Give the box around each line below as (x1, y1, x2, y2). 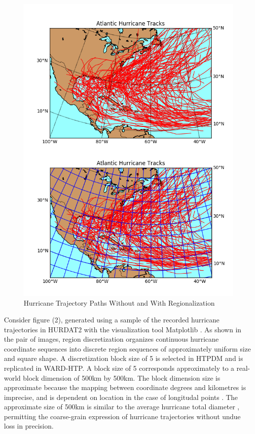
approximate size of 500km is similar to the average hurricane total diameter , (4, 401, 240, 412)
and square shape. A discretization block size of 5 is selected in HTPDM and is (4, 353, 243, 363)
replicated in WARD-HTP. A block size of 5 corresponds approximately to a (4, 362, 234, 373)
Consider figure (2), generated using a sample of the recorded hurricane (4, 314, 219, 324)
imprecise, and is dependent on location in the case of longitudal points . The (4, 392, 238, 402)
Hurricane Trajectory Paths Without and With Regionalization (24, 298, 215, 308)
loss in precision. (4, 421, 54, 431)
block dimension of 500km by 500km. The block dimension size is (23, 372, 220, 383)
